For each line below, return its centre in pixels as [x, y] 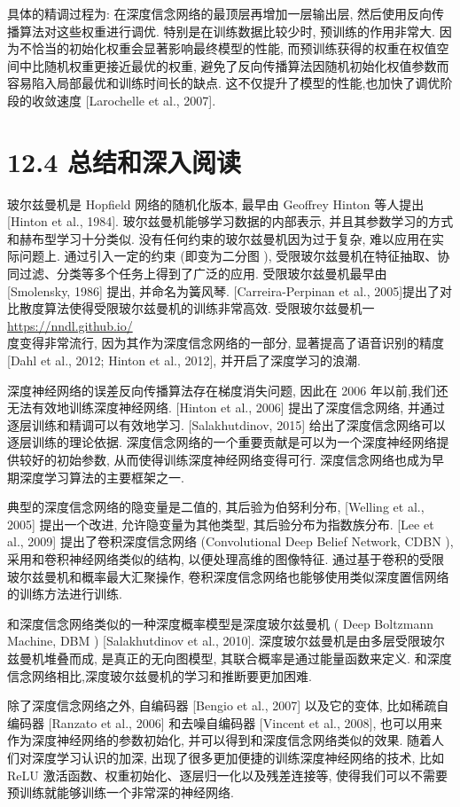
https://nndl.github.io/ [70, 325]
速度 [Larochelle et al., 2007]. [136, 100]
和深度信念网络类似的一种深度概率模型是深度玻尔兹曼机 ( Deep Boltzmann [221, 623]
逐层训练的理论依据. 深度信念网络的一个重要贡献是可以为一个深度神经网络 [222, 442]
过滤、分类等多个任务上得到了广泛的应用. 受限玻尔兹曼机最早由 [203, 274]
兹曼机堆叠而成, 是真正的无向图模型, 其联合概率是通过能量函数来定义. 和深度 [230, 658]
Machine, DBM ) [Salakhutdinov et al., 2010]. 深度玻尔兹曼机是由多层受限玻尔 [226, 641]
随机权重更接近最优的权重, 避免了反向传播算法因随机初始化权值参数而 [246, 65]
